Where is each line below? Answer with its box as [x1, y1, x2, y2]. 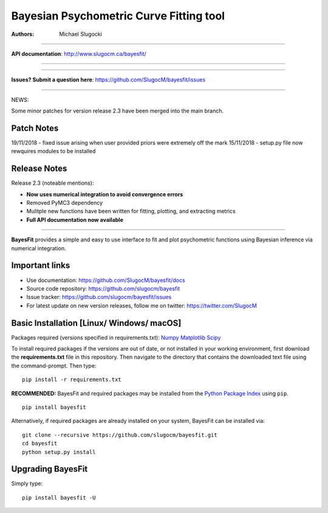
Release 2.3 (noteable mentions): [11, 179, 94, 187]
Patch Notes [11, 123, 59, 133]
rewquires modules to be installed [11, 148, 96, 155]
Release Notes [11, 164, 67, 174]
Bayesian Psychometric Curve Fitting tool [11, 9, 225, 22]
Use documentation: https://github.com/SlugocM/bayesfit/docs [26, 277, 185, 284]
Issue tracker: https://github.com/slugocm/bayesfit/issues [26, 294, 172, 301]
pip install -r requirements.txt [22, 376, 121, 383]
